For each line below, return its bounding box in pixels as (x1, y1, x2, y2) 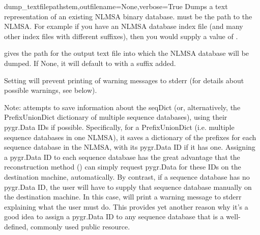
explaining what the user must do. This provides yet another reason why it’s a (4, 201, 248, 212)
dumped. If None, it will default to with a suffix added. (4, 57, 176, 68)
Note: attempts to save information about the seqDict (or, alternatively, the (4, 102, 241, 112)
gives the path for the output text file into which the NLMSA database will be (4, 48, 249, 58)
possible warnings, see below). (4, 85, 97, 95)
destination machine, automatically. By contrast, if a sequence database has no (4, 171, 250, 182)
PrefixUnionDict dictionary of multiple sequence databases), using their (4, 112, 227, 122)
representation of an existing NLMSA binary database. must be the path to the (4, 11, 252, 21)
